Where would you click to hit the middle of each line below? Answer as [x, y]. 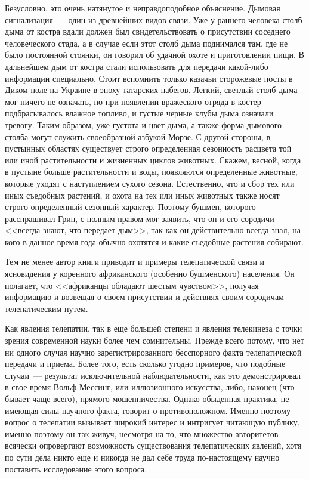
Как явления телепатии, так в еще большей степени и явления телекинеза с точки [154, 328]
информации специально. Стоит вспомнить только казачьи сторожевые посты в [149, 78]
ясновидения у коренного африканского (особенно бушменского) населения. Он [150, 274]
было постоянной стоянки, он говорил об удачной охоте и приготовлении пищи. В [154, 55]
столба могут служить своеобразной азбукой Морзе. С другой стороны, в [138, 136]
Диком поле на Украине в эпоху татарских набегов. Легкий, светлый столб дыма [151, 90]
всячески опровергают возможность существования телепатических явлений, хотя [153, 445]
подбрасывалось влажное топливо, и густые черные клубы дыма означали [139, 113]
